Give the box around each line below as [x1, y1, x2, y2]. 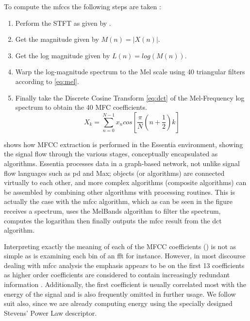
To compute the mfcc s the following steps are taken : [4, 1, 161, 11]
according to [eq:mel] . [15, 76, 79, 86]
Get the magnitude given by [15, 34, 99, 44]
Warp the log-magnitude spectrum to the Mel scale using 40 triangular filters [15, 67, 245, 77]
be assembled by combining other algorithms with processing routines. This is [4, 186, 235, 197]
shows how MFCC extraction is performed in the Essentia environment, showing [4, 139, 243, 149]
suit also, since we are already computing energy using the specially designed [4, 298, 233, 308]
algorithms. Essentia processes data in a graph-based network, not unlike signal [4, 158, 240, 168]
